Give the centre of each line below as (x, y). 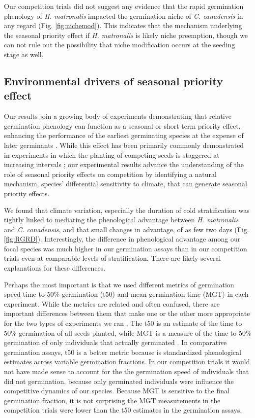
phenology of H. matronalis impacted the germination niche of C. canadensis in (124, 16)
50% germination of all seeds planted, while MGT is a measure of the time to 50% (128, 332)
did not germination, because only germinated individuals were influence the (119, 381)
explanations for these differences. (55, 268)
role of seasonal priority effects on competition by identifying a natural (110, 174)
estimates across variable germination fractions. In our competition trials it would (127, 362)
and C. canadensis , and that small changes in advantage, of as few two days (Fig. (127, 229)
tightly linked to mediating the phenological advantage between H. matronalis (121, 220)
